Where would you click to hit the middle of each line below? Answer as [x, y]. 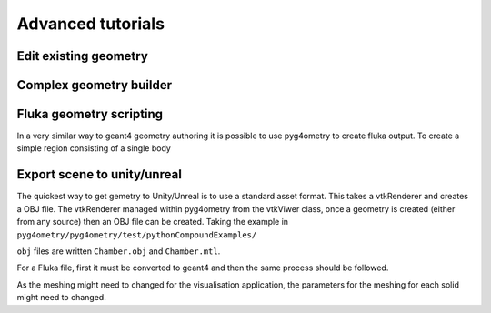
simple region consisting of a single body [94, 148]
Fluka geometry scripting [90, 114]
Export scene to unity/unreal [99, 174]
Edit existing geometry [83, 56]
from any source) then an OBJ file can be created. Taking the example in [153, 222]
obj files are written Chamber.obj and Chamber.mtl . [119, 251]
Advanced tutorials [91, 24]
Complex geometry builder [95, 85]
